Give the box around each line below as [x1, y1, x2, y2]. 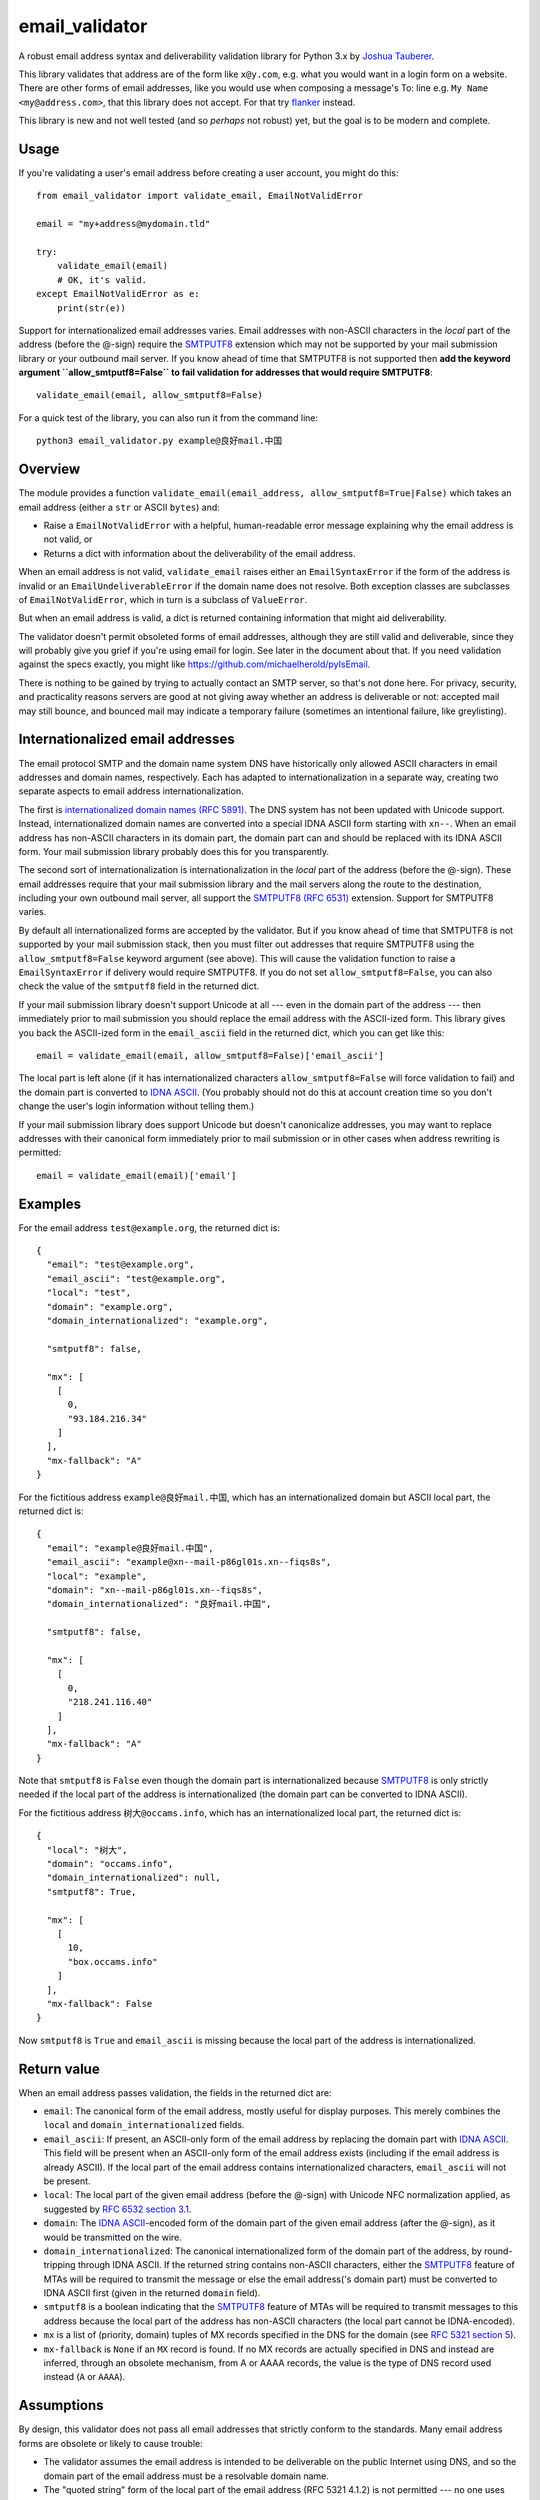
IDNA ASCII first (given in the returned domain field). [43, 2287, 261, 2299]
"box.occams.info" [67, 1956, 158, 1967]
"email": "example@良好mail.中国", [46, 1542, 214, 1554]
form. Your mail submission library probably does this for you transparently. [18, 845, 330, 857]
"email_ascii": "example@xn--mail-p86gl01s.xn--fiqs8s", [46, 1556, 332, 1568]
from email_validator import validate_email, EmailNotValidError [36, 190, 364, 202]
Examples [18, 1195, 82, 1212]
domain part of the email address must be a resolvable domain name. [43, 2470, 330, 2482]
